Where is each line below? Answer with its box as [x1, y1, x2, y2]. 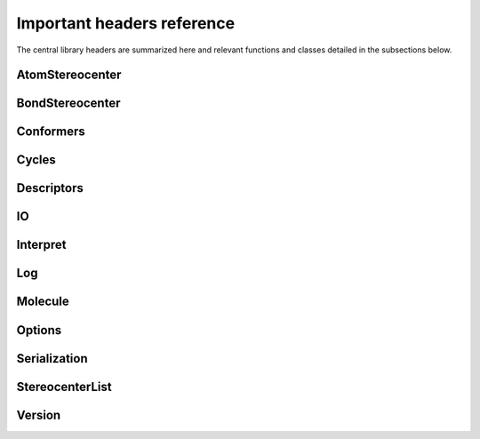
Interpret [16, 237, 67, 252]
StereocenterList [16, 379, 113, 395]
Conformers [16, 124, 85, 140]
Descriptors [16, 180, 84, 196]
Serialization [16, 351, 88, 366]
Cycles [16, 152, 57, 168]
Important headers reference [16, 13, 236, 33]
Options [16, 323, 62, 338]
